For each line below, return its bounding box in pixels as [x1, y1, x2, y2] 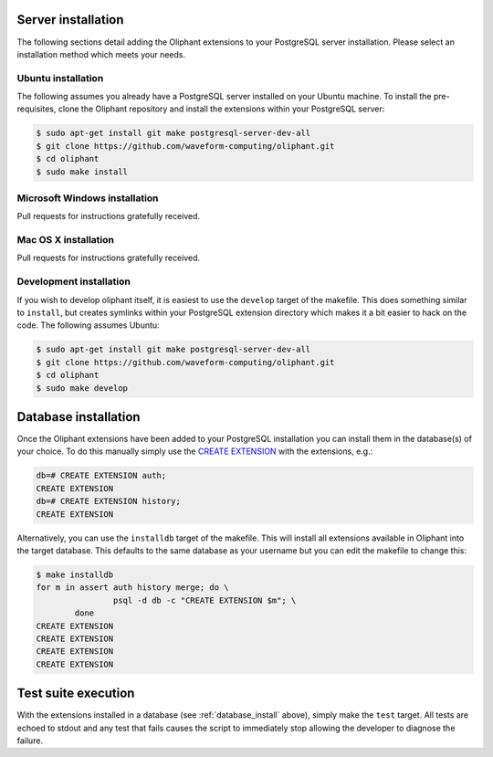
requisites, [16, 103, 57, 114]
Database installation [16, 409, 141, 425]
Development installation [16, 275, 131, 288]
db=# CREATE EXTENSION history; [36, 496, 182, 507]
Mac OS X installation [16, 234, 114, 247]
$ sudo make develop [36, 383, 128, 393]
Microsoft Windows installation [16, 192, 159, 205]
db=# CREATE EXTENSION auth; [36, 470, 167, 481]
